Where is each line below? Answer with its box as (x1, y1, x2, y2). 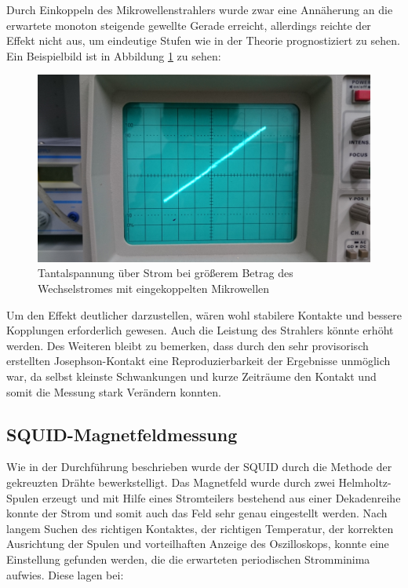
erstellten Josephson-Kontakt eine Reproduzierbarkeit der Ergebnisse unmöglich (6, 352, 391, 369)
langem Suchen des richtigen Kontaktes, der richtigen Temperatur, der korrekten (6, 520, 394, 536)
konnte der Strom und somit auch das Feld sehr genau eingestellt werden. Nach (6, 505, 388, 521)
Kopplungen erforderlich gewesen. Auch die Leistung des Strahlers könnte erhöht (6, 322, 394, 338)
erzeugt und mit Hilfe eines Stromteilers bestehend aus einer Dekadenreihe (42, 489, 401, 506)
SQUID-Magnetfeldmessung (6, 422, 238, 446)
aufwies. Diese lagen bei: (6, 566, 124, 583)
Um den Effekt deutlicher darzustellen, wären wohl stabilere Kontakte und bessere (6, 306, 402, 323)
